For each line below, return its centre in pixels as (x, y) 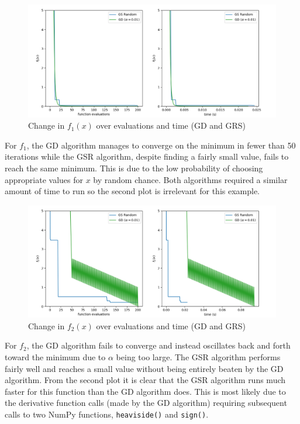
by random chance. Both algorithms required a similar (190, 179)
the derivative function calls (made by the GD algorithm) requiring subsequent (146, 403)
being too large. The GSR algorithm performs (198, 357)
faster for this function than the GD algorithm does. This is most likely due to (145, 391)
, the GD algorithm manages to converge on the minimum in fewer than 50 (161, 145)
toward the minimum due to (55, 357)
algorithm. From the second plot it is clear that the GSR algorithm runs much (145, 380)
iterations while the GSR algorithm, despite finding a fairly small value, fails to (147, 156)
